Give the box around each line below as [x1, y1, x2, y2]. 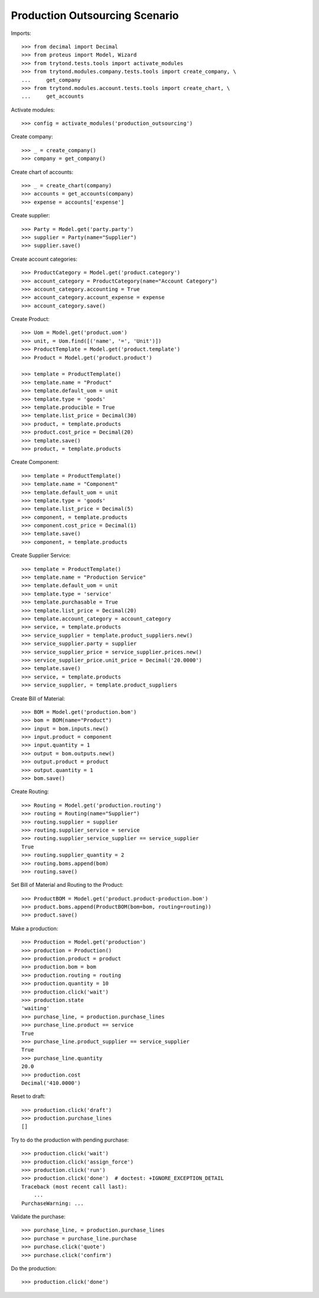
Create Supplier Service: [11, 552, 71, 559]
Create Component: [11, 459, 59, 466]
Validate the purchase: [11, 1213, 66, 1220]
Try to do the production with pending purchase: [11, 1136, 129, 1143]
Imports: [11, 30, 32, 37]
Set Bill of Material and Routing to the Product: [11, 882, 124, 889]
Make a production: [11, 925, 58, 932]
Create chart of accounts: [11, 168, 74, 175]
